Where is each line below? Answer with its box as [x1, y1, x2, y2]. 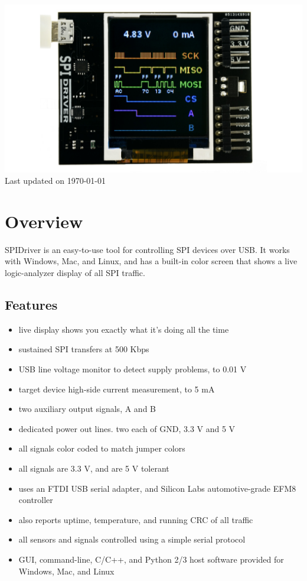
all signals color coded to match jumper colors [18, 442, 185, 455]
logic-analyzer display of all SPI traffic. [5, 267, 145, 278]
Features [5, 295, 58, 313]
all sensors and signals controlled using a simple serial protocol [18, 533, 246, 546]
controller [18, 494, 53, 506]
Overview [5, 209, 83, 233]
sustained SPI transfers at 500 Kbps [18, 343, 149, 355]
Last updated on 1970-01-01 [5, 174, 106, 187]
